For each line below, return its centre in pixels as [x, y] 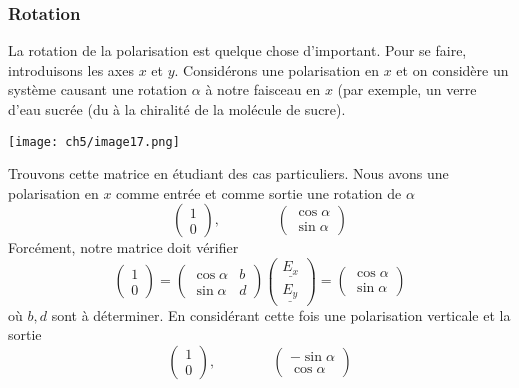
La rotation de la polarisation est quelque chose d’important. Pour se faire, [237, 50]
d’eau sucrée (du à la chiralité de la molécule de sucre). [177, 109]
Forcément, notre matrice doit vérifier [123, 247]
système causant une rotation [98, 89]
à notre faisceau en [263, 89]
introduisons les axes [71, 69]
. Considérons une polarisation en [277, 69]
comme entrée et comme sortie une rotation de [259, 192]
